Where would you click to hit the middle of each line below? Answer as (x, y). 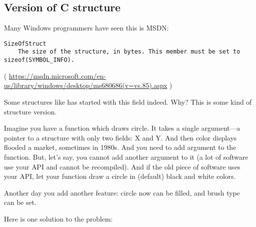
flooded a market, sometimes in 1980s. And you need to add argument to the (120, 147)
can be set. (20, 202)
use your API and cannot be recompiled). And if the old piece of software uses (122, 166)
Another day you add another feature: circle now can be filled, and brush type (122, 192)
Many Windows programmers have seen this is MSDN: (86, 28)
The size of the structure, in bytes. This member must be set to (129, 52)
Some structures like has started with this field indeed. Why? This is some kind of (128, 101)
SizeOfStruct (25, 43)
